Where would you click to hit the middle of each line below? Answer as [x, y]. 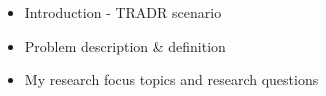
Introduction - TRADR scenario [123, 12]
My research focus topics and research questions [171, 79]
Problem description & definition [125, 45]
